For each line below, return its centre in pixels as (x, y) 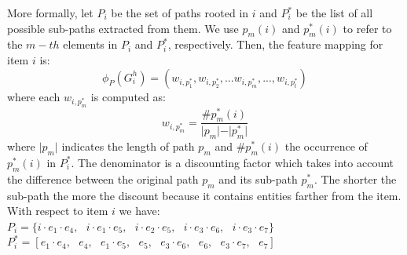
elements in (90, 44)
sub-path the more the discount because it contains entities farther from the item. (204, 195)
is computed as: (128, 96)
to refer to (367, 28)
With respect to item (58, 211)
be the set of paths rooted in (180, 13)
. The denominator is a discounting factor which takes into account (233, 162)
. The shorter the (355, 178)
